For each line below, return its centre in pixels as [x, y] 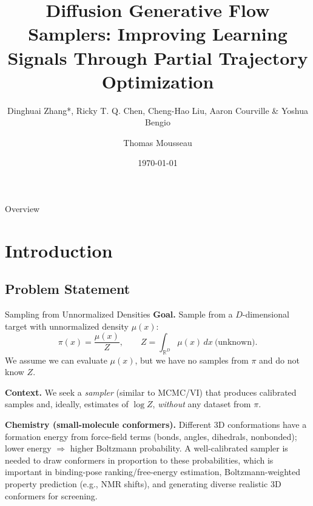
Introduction [59, 250]
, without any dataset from [202, 404]
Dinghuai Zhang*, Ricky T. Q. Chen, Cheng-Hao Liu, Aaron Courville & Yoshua [158, 110]
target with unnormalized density [67, 326]
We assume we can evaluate [56, 360]
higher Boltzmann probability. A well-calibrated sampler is [179, 448]
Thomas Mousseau [158, 142]
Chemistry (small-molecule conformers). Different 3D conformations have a [156, 424]
